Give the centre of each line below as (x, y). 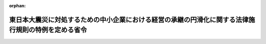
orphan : (17, 6)
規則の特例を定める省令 (51, 30)
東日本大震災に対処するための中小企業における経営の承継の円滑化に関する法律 (129, 20)
